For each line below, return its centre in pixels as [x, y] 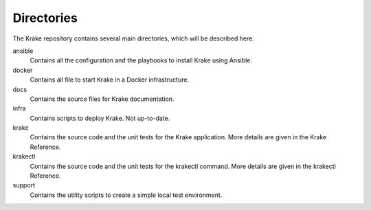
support [24, 185]
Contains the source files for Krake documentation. [102, 99]
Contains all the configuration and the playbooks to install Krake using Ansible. [141, 60]
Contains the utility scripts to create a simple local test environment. [126, 195]
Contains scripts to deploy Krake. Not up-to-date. [100, 118]
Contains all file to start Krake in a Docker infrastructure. [109, 80]
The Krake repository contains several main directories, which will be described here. [133, 38]
